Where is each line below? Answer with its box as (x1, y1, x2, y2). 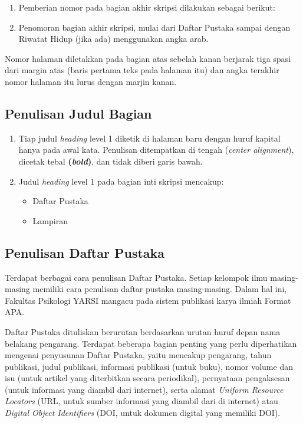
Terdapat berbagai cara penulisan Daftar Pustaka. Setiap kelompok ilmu (5, 271, 268, 283)
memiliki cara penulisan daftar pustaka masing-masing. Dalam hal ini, (32, 283, 287, 295)
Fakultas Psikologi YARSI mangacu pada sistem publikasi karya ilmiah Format (5, 294, 291, 306)
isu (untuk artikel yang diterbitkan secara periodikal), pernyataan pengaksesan (5, 372, 290, 384)
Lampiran (32, 214, 68, 227)
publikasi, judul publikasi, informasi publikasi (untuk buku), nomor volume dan (5, 360, 293, 372)
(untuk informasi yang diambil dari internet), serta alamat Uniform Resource (5, 383, 284, 395)
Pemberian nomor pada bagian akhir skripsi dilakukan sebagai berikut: (18, 1, 275, 13)
